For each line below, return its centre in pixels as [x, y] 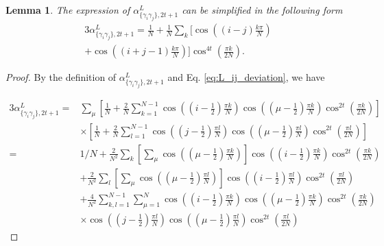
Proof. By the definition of [61, 77]
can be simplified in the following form [262, 10]
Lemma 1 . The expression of [68, 10]
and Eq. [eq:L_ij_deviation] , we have [246, 77]
